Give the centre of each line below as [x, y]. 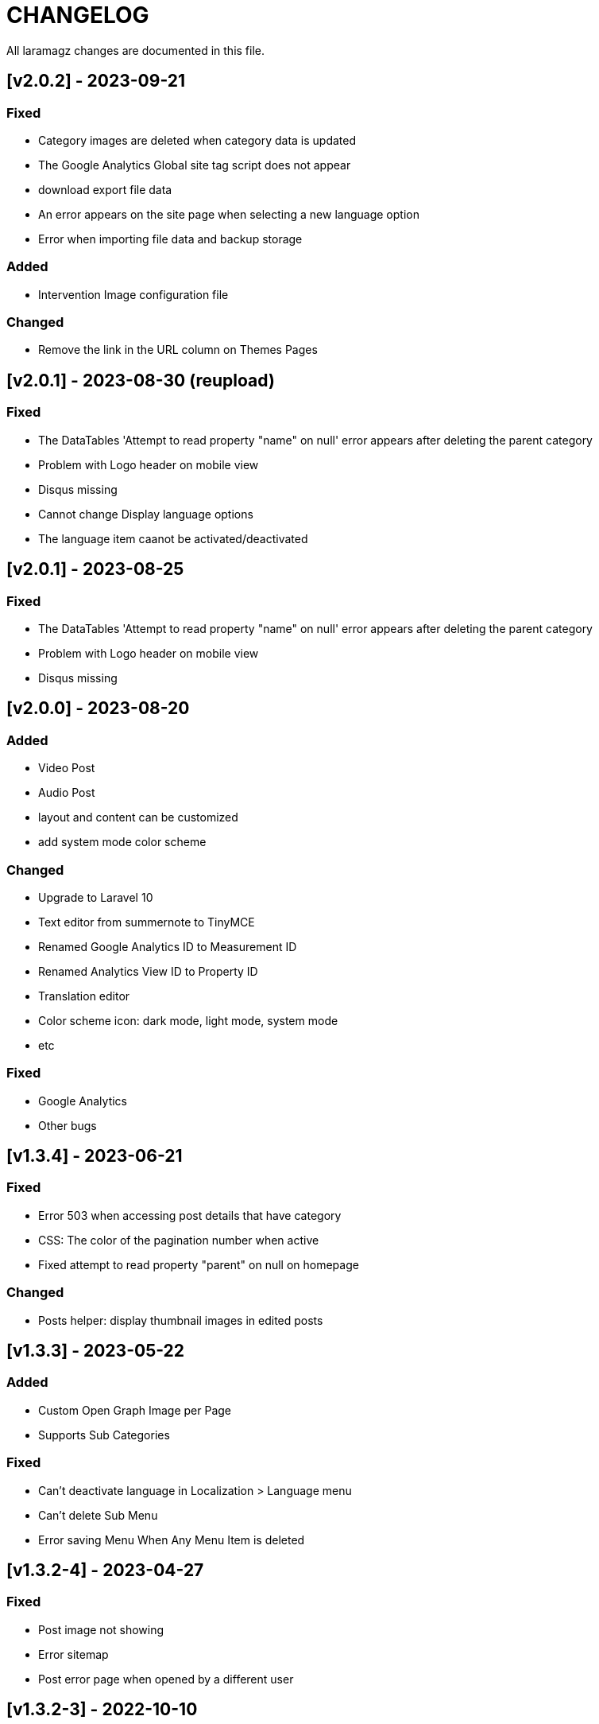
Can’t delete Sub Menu [98, 1515]
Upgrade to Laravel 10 [96, 897]
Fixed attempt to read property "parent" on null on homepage [199, 1264]
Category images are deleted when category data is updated [197, 140]
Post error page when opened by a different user [166, 1679]
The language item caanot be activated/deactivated [173, 538]
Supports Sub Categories [104, 1435]
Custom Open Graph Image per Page [135, 1410]
